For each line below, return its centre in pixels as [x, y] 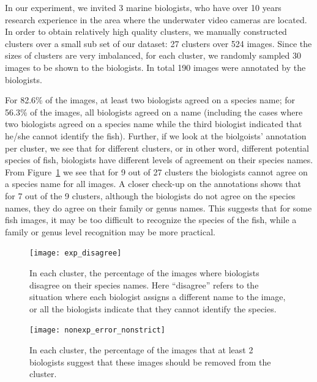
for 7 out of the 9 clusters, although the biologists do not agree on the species [150, 195]
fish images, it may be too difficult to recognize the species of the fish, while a [151, 220]
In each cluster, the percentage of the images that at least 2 [141, 349]
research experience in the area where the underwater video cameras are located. [156, 19]
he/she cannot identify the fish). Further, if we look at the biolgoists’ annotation [156, 135]
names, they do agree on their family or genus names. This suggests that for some [158, 208]
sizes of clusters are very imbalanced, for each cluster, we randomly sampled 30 [153, 55]
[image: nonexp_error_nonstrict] [97, 330]
